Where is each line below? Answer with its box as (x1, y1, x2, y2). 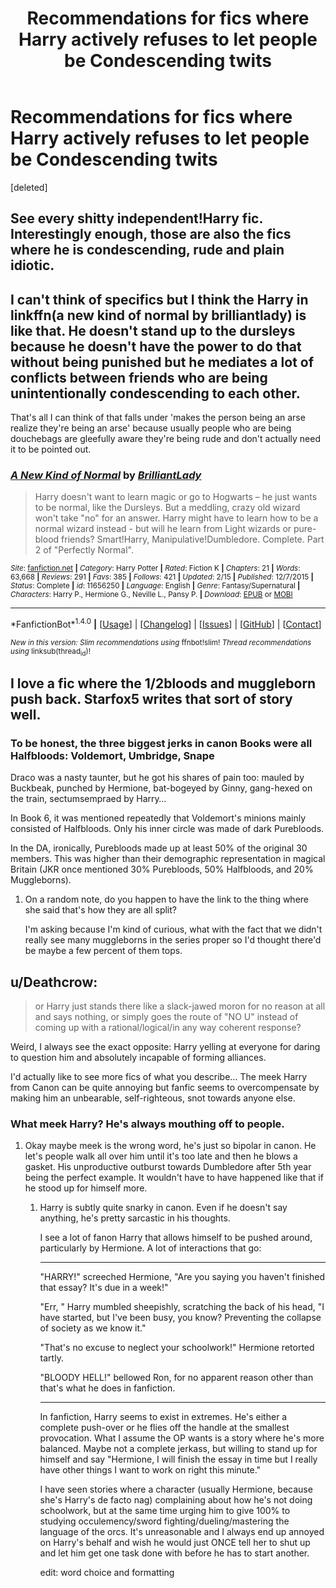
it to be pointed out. (10, 443, 92, 456)
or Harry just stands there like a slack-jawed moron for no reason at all (34, 1000, 326, 1012)
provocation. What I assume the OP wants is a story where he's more (39, 1432, 325, 1444)
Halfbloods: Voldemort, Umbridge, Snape (10, 748, 215, 762)
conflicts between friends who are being (10, 369, 268, 386)
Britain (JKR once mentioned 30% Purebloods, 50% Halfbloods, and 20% (10, 863, 314, 876)
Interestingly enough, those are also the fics (10, 226, 292, 243)
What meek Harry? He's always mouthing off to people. (10, 1117, 285, 1131)
